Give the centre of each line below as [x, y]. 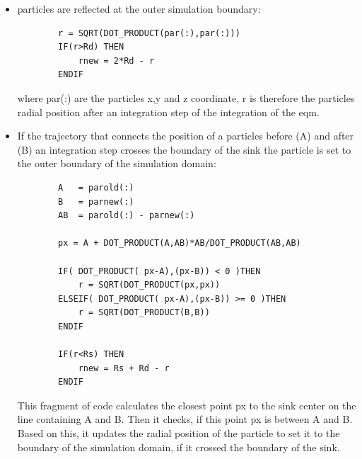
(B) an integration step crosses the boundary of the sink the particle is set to [184, 149]
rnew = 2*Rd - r [116, 61]
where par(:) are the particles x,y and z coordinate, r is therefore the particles [186, 97]
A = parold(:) [96, 187]
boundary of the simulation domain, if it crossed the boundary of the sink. [179, 447]
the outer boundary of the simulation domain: [117, 163]
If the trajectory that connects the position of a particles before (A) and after [186, 136]
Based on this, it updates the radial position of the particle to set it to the [179, 433]
